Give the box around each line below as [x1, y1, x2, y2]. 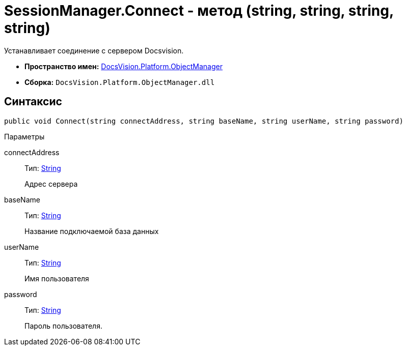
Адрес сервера [24, 179, 78, 188]
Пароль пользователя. [24, 321, 102, 330]
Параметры [4, 132, 45, 141]
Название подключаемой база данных [24, 226, 159, 236]
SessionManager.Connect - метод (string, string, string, [4, 2, 394, 19]
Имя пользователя [24, 274, 89, 283]
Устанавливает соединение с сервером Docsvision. [4, 46, 184, 55]
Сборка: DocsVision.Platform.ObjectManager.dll [24, 77, 215, 86]
